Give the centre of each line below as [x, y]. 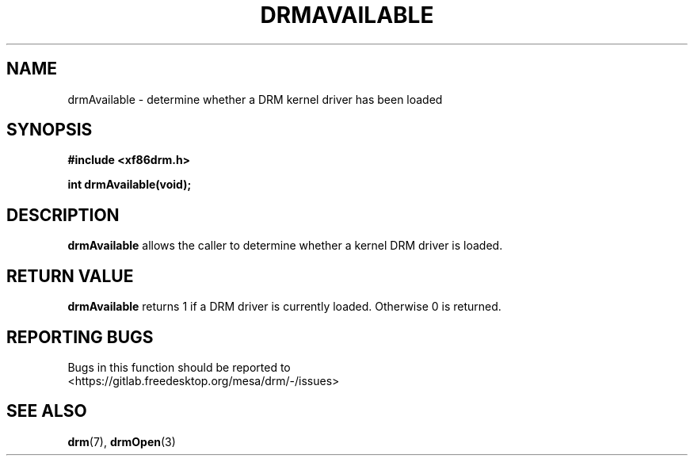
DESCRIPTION [63, 215]
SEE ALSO [47, 411]
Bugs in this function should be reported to [179, 367]
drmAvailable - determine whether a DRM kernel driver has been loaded [255, 99]
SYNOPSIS [50, 130]
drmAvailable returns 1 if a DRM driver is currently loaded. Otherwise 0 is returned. [284, 307]
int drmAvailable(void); [130, 185]
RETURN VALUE [70, 276]
